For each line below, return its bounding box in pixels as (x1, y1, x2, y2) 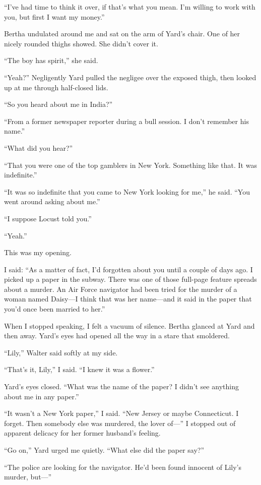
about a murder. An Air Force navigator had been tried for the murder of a (4, 283, 237, 294)
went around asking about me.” (4, 196, 100, 207)
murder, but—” (4, 471, 52, 482)
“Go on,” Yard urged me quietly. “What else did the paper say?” (4, 445, 205, 455)
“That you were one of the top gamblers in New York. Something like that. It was (4, 159, 257, 170)
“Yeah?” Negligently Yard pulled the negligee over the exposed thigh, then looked (4, 72, 256, 82)
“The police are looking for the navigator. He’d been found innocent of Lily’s (4, 461, 241, 472)
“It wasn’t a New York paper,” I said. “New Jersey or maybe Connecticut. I (4, 408, 239, 418)
